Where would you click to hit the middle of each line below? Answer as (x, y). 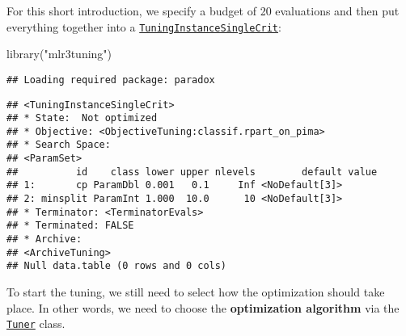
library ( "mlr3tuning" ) (59, 54)
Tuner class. (36, 323)
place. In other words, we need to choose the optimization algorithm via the (203, 307)
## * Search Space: (59, 145)
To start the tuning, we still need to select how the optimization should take (196, 292)
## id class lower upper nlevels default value (192, 172)
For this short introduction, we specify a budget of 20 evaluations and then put (203, 10)
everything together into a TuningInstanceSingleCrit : (144, 26)
